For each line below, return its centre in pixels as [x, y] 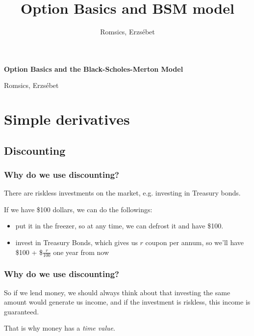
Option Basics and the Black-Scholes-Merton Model [94, 69]
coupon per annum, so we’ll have [194, 242]
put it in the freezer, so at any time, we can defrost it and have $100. [119, 226]
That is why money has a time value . [60, 328]
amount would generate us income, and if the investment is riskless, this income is [127, 302]
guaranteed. [22, 311]
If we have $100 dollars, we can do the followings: [78, 209]
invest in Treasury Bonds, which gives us [76, 242]
